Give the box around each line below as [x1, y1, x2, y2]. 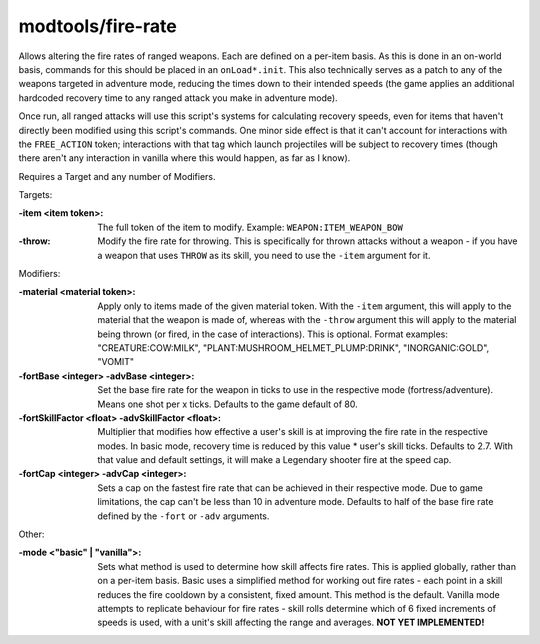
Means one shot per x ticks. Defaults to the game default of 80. [97, 398, 359, 410]
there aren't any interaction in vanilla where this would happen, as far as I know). [18, 152, 351, 164]
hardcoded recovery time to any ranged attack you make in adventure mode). [18, 91, 339, 104]
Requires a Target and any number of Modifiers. [18, 170, 216, 182]
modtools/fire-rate [18, 15, 177, 37]
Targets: [18, 189, 53, 201]
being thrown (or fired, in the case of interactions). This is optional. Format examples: [97, 328, 449, 340]
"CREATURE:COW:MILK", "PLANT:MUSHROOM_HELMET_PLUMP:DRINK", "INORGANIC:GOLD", [97, 341, 490, 354]
